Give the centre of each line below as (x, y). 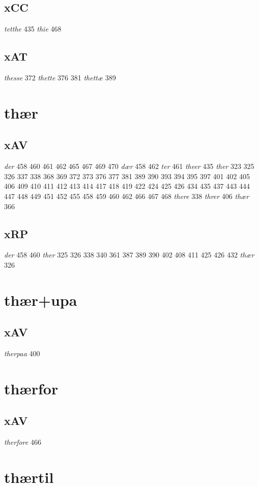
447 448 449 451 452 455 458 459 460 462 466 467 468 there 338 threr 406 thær (127, 196)
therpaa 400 (22, 353)
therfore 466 (23, 442)
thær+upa (41, 299)
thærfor (31, 388)
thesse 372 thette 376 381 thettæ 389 (60, 77)
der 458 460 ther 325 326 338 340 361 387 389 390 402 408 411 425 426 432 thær (129, 255)
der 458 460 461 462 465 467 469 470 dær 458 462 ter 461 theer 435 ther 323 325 (129, 166)
